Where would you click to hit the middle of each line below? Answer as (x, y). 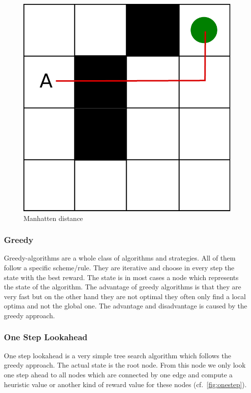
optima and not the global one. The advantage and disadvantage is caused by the (126, 306)
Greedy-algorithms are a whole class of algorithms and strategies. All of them (120, 258)
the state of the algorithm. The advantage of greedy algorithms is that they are (123, 287)
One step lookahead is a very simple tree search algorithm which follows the (118, 355)
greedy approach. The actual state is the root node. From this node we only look (125, 365)
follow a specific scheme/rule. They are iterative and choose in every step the (119, 267)
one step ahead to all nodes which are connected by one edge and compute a (118, 374)
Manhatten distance (53, 218)
